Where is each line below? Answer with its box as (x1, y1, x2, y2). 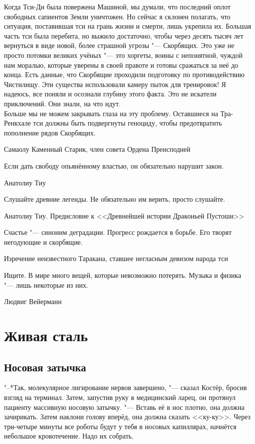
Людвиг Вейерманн (4, 296, 62, 307)
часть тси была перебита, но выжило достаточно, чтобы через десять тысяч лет (4, 30, 244, 41)
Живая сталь (4, 325, 88, 346)
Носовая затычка (4, 359, 86, 374)
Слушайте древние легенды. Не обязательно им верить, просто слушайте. (4, 194, 225, 204)
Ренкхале (4, 118, 31, 128)
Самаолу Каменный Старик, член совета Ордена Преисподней (4, 144, 191, 154)
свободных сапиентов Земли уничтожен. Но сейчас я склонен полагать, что (4, 11, 231, 21)
